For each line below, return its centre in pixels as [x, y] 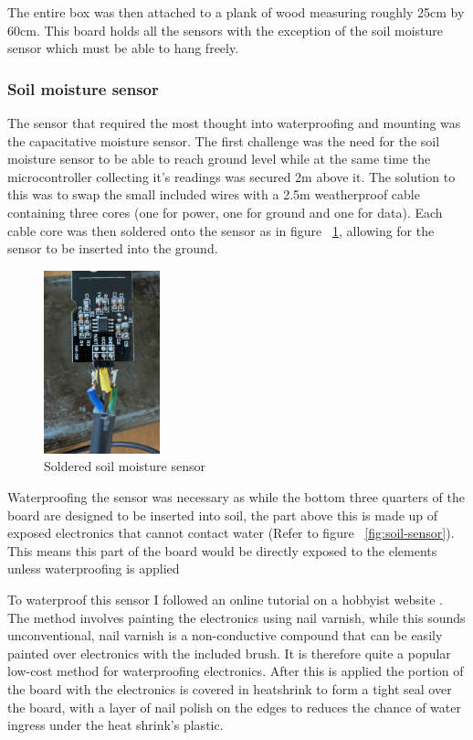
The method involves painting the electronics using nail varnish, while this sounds [236, 617]
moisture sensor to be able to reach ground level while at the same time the [219, 159]
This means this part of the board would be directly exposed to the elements [222, 550]
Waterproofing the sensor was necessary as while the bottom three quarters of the [236, 496]
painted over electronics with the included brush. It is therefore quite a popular [229, 653]
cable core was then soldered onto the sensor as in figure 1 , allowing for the [221, 230]
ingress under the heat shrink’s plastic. [116, 725]
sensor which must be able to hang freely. [123, 48]
